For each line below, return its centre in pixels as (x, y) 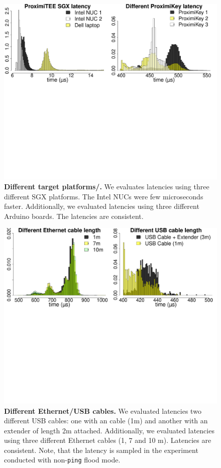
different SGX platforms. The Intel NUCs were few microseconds (104, 196)
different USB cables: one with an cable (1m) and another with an (106, 421)
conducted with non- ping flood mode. (62, 460)
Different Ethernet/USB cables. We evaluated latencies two (103, 411)
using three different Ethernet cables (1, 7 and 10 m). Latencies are (108, 440)
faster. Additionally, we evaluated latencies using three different (102, 206)
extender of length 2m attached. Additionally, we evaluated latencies (109, 430)
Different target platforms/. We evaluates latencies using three (107, 187)
